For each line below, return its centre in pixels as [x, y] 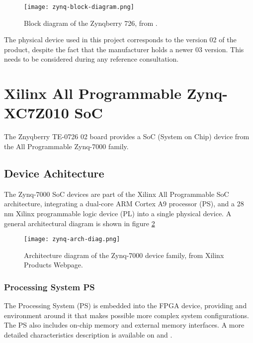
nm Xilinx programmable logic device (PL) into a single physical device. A [118, 213]
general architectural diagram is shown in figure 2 [80, 223]
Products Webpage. [53, 265]
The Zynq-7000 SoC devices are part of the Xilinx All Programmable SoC [117, 194]
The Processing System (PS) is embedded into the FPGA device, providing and [126, 305]
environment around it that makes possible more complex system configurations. [126, 315]
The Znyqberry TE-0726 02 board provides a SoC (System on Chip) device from [127, 136]
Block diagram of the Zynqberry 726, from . [91, 23]
